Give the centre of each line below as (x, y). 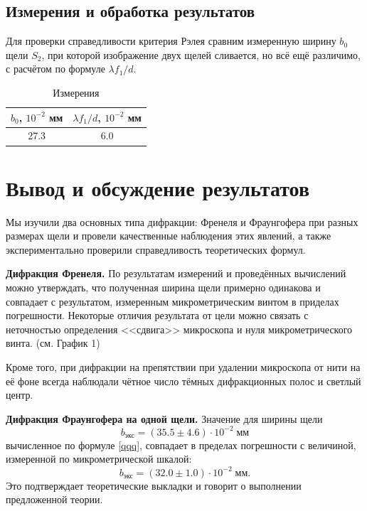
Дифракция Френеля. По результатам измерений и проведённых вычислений (176, 273)
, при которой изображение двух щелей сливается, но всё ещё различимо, (201, 54)
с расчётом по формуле (55, 69)
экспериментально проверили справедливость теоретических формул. (156, 249)
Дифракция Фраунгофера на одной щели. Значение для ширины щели (164, 418)
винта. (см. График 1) (53, 343)
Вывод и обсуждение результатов (158, 187)
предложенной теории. (54, 499)
